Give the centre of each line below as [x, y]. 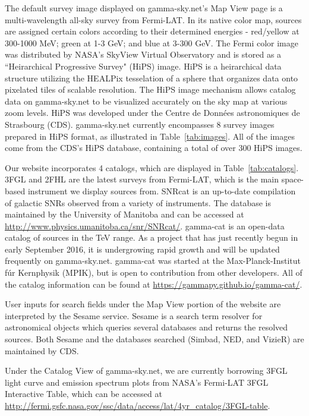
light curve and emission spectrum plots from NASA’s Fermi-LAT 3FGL [137, 382]
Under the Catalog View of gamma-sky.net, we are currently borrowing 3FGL [146, 371]
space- [293, 179]
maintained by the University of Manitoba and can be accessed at [124, 214]
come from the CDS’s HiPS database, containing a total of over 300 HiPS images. [154, 148]
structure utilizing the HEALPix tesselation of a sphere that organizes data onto [152, 78]
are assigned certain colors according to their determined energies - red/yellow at [152, 31]
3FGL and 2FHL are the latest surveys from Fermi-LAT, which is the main [142, 179]
